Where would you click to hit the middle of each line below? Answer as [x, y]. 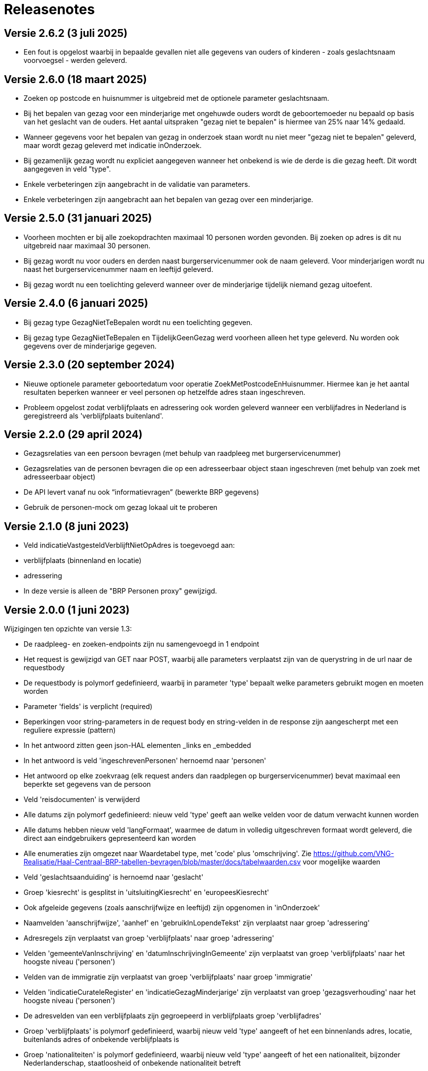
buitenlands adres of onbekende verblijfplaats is [101, 1040]
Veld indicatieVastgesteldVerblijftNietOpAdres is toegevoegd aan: [129, 545]
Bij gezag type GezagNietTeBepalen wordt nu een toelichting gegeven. [138, 322]
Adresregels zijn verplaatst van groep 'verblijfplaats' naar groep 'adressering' [149, 938]
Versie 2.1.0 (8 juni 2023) [67, 526]
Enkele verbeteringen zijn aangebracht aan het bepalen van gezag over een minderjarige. [169, 200]
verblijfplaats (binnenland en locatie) [83, 561]
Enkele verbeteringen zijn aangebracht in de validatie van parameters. [137, 184]
